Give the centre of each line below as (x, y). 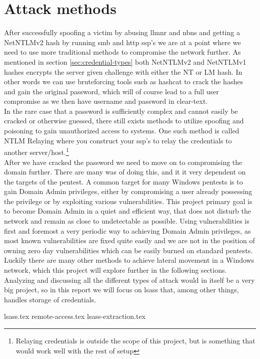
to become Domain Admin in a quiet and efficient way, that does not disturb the (127, 211)
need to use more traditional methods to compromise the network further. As (122, 52)
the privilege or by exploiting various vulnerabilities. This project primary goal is (128, 201)
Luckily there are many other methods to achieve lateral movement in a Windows (129, 260)
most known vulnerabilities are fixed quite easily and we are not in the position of (129, 240)
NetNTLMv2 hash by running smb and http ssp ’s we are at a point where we (122, 42)
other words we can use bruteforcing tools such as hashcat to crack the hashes (123, 81)
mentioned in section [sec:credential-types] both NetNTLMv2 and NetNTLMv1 (125, 61)
